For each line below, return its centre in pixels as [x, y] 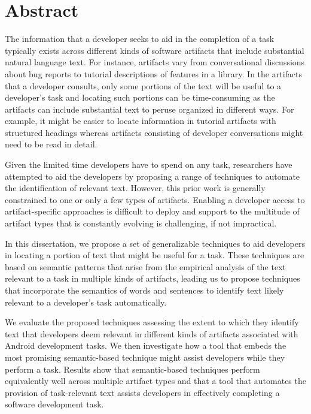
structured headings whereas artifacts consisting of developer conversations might [154, 132]
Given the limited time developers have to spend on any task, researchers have [149, 164]
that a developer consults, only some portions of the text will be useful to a [143, 85]
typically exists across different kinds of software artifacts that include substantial [155, 50]
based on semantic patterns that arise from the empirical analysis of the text [145, 266]
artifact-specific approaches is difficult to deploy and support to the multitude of [152, 211]
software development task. [54, 404]
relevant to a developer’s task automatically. [86, 302]
